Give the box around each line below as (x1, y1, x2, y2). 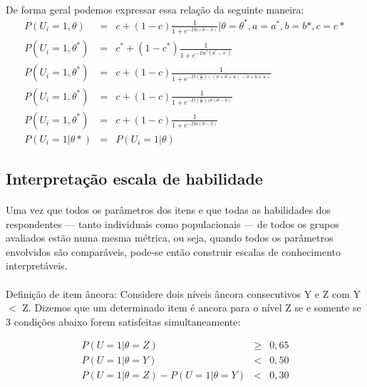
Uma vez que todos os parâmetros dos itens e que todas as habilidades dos (6, 202, 331, 217)
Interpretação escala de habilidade (6, 167, 263, 189)
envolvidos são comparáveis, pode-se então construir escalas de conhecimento (6, 244, 341, 259)
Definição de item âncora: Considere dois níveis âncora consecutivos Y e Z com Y (6, 286, 361, 301)
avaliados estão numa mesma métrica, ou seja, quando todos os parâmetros (6, 230, 334, 245)
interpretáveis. (6, 258, 68, 273)
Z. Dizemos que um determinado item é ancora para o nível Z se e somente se (22, 300, 361, 315)
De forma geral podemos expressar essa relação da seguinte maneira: (6, 1, 304, 16)
